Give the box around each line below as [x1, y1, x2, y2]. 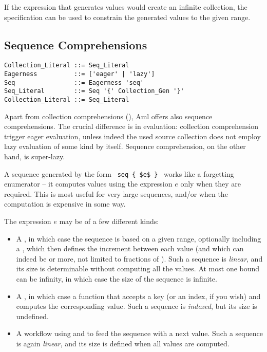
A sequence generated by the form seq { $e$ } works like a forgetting [4, 168, 234, 179]
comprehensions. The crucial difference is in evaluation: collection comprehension [4, 121, 259, 132]
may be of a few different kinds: [59, 216, 159, 227]
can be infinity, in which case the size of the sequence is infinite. [16, 273, 217, 284]
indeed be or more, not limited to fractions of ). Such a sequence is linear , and [16, 253, 263, 264]
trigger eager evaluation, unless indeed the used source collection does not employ [4, 131, 261, 141]
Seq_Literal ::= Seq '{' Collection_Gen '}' [4, 87, 184, 95]
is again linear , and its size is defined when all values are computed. [16, 338, 230, 349]
